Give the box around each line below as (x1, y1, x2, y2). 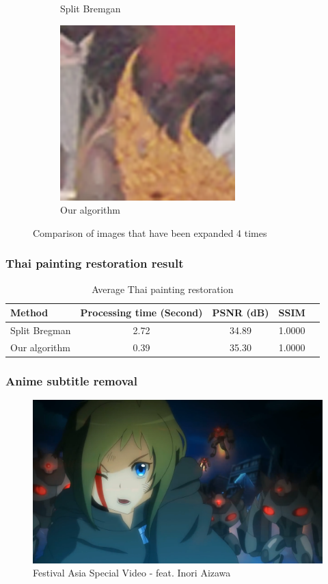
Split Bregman (10, 323, 71, 338)
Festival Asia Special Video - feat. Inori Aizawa (33, 566, 231, 580)
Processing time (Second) (80, 305, 203, 320)
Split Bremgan (60, 1, 121, 15)
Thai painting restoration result (5, 255, 184, 272)
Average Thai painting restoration (92, 281, 234, 296)
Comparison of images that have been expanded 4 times (33, 225, 267, 240)
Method (10, 305, 49, 320)
